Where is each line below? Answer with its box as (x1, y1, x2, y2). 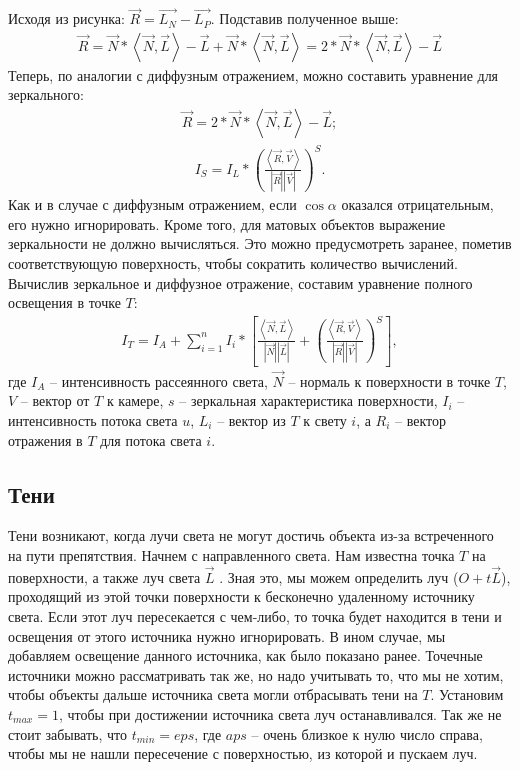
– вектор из (217, 409, 286, 430)
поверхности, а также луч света (8, 566, 201, 587)
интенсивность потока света (8, 409, 178, 430)
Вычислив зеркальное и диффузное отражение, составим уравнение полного (8, 272, 473, 293)
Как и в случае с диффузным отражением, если (8, 194, 297, 215)
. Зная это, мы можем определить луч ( (219, 566, 459, 587)
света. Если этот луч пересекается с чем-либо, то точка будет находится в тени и (8, 605, 502, 626)
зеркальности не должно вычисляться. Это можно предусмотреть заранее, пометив (8, 233, 512, 254)
